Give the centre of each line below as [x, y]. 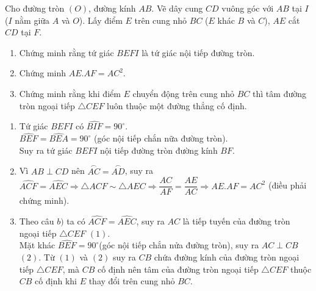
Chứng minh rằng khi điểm [70, 93]
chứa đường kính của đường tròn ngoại [227, 257]
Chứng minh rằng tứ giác [66, 52]
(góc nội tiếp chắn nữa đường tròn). [161, 138]
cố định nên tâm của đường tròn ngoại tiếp [178, 269]
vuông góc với [248, 8]
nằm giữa [32, 20]
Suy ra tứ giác [46, 150]
